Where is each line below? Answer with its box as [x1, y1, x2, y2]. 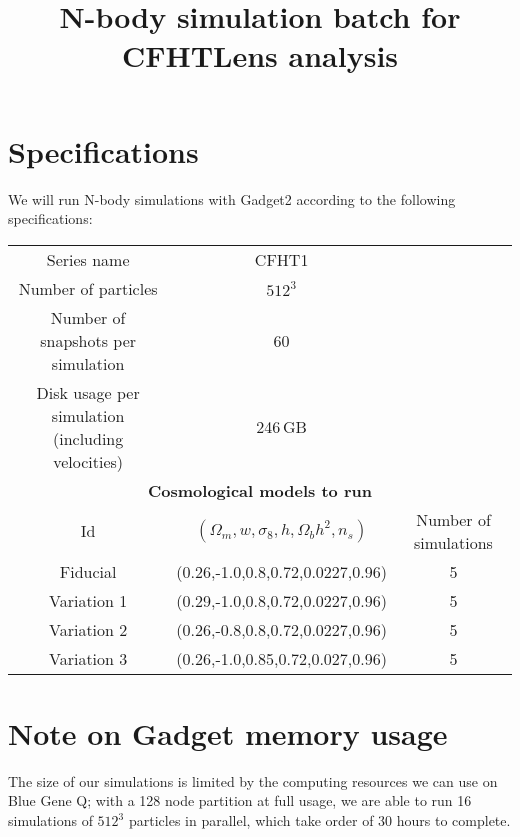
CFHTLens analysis [121, 35, 399, 76]
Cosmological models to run [148, 478, 372, 502]
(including [53, 426, 124, 450]
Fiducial [59, 559, 117, 583]
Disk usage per [36, 380, 140, 404]
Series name [46, 247, 130, 271]
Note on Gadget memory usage [8, 712, 448, 753]
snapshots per [40, 328, 137, 352]
